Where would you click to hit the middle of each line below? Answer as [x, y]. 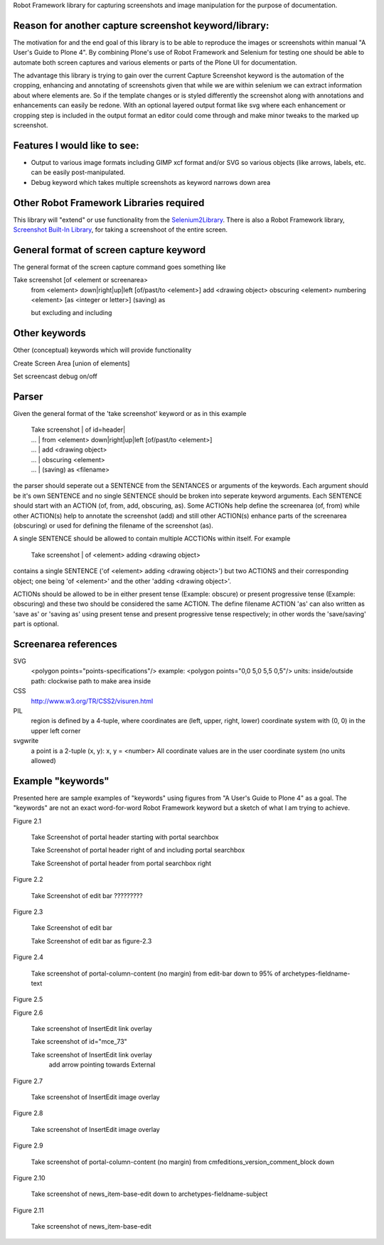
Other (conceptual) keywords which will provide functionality [102, 350]
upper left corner [56, 731]
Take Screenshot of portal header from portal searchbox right [121, 863]
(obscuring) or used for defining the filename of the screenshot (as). [113, 525]
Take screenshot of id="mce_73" [79, 1042]
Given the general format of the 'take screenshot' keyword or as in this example [130, 414]
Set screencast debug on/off [55, 376]
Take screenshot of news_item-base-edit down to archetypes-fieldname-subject [149, 1194]
